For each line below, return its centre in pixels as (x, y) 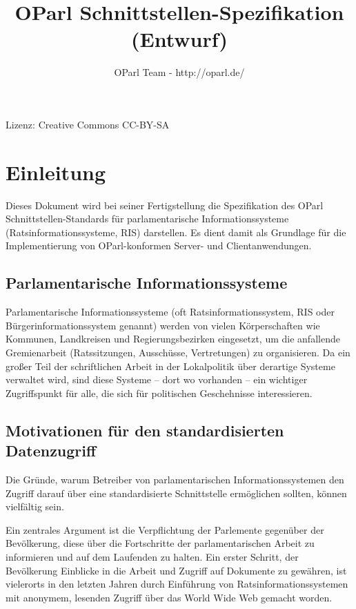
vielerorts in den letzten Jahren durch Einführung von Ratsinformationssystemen (177, 584)
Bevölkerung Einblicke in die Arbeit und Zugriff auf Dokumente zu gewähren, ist (176, 570)
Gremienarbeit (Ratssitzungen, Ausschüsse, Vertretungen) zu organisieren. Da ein (178, 352)
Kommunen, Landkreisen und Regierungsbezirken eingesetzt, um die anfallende (173, 339)
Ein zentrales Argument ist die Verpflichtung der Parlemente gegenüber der (165, 529)
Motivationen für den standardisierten (145, 430)
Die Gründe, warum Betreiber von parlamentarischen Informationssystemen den (175, 479)
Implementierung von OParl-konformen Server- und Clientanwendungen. (159, 245)
